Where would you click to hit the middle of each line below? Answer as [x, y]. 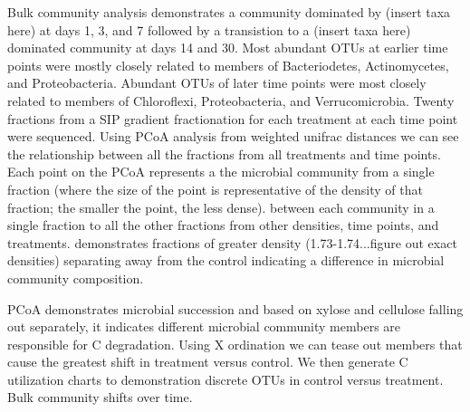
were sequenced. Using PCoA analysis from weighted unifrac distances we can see [233, 136]
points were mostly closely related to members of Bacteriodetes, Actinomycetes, [228, 65]
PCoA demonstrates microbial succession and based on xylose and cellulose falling [235, 308]
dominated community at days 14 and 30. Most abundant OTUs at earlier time [228, 48]
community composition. [76, 278]
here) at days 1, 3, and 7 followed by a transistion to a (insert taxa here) [209, 29]
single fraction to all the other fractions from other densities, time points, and [223, 225]
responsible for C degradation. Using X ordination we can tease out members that [235, 344]
